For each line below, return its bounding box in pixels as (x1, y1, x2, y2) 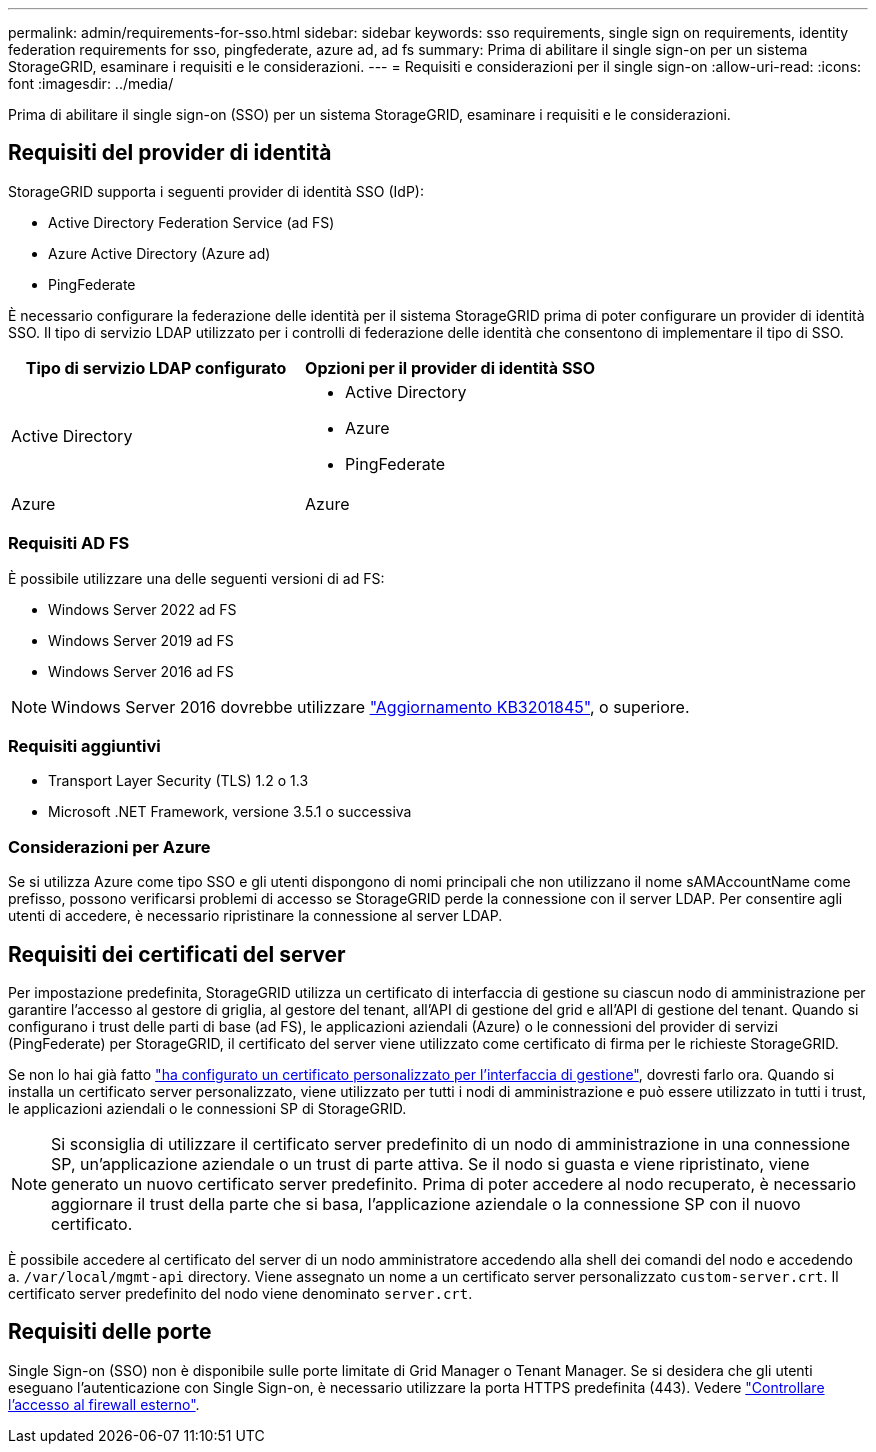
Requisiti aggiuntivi (8, 735, 161, 756)
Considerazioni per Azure (8, 836, 211, 857)
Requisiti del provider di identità (8, 140, 332, 166)
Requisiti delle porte (8, 1319, 212, 1345)
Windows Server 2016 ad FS (48, 662, 234, 680)
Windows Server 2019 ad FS (48, 631, 234, 649)
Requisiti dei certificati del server (8, 941, 346, 967)
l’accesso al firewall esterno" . (8, 1395, 200, 1413)
